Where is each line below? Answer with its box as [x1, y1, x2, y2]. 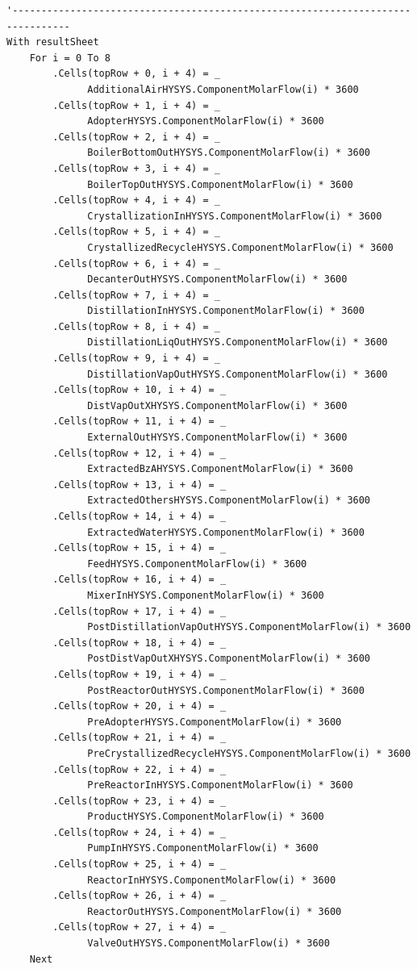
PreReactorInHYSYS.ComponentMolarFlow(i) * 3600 [87, 779, 353, 791]
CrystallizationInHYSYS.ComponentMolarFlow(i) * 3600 [87, 210, 382, 222]
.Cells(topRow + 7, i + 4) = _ [52, 289, 220, 301]
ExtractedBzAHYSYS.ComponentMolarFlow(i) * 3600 [87, 463, 353, 475]
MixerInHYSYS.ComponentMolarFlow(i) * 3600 [87, 589, 324, 601]
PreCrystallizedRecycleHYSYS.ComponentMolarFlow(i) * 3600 [87, 747, 411, 759]
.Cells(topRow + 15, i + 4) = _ [52, 542, 227, 554]
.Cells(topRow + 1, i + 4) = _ [52, 99, 220, 111]
